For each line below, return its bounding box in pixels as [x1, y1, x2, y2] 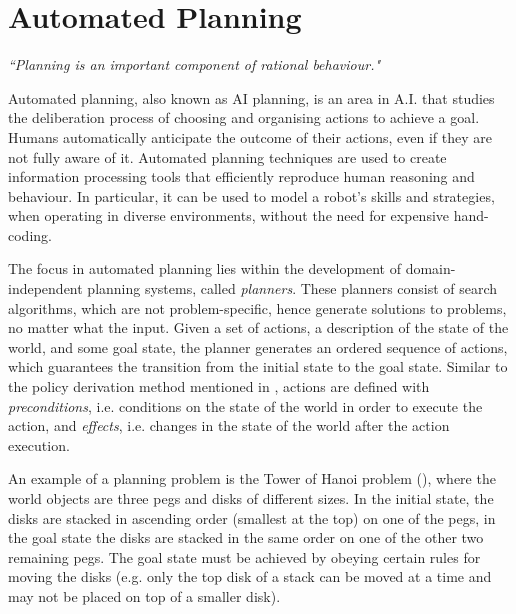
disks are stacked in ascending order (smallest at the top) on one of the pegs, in [8, 507, 496, 528]
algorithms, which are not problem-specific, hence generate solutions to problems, [8, 297, 507, 318]
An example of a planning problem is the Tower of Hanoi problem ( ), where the [8, 468, 496, 489]
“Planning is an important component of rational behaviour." [8, 54, 381, 75]
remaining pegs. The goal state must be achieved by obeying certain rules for [8, 546, 481, 567]
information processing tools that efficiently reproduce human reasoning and [8, 166, 475, 187]
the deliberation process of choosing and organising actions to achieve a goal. [8, 107, 480, 128]
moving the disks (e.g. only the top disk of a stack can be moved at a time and [8, 566, 492, 587]
